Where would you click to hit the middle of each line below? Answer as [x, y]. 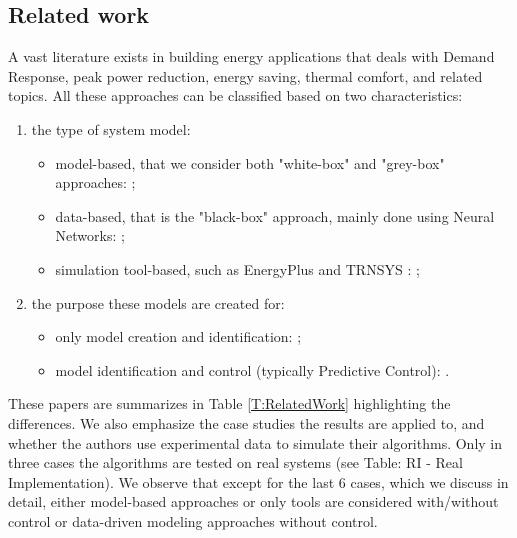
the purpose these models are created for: [158, 302]
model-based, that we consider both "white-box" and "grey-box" [250, 162]
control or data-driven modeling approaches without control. [193, 520]
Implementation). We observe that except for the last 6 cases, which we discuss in [258, 481]
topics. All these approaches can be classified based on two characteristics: [235, 95]
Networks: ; [90, 235]
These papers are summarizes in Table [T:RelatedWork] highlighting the [229, 403]
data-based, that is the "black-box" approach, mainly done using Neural [275, 215]
